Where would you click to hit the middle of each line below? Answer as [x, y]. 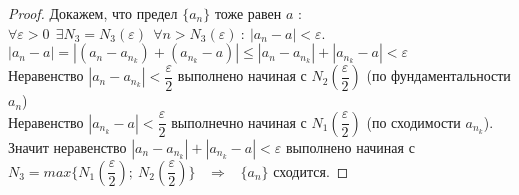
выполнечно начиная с [239, 121]
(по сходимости [413, 121]
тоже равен [248, 13]
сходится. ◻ [311, 170]
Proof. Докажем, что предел [93, 13]
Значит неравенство [67, 146]
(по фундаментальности [438, 75]
